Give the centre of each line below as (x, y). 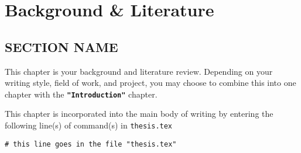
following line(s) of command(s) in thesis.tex (89, 125)
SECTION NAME (61, 46)
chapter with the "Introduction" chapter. (81, 94)
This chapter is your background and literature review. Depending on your (139, 71)
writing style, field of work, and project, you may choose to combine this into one (150, 83)
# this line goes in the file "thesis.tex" (91, 144)
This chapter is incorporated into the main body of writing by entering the (139, 114)
